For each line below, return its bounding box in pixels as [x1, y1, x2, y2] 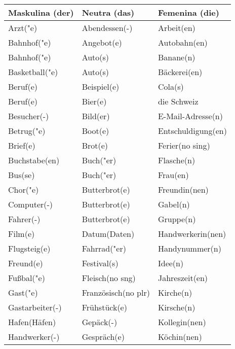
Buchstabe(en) [8, 154, 60, 166]
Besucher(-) [8, 110, 49, 122]
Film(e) [8, 228, 35, 239]
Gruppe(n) [158, 213, 196, 225]
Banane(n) [158, 51, 195, 63]
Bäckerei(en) [158, 66, 203, 78]
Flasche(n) [158, 154, 195, 166]
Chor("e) [8, 184, 39, 195]
